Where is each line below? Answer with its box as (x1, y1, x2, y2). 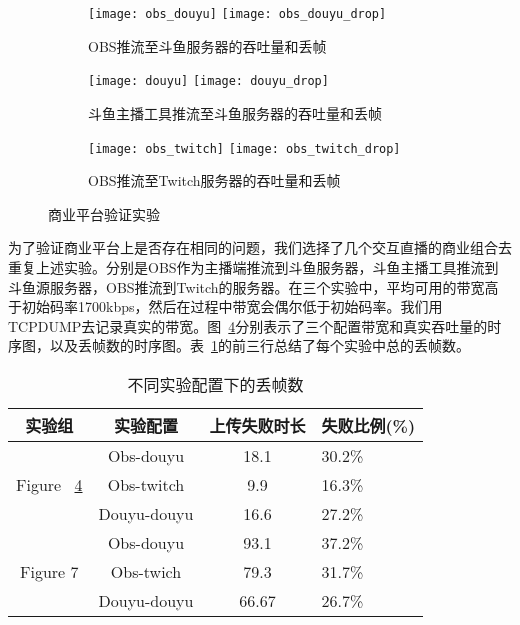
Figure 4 (16, 472, 83, 496)
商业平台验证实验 (48, 203, 160, 224)
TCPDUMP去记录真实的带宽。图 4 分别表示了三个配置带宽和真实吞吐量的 (8, 315, 488, 336)
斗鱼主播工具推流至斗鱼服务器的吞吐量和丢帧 (88, 102, 382, 123)
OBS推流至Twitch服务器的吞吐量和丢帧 (88, 170, 341, 191)
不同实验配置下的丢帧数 (127, 372, 304, 396)
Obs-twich (110, 559, 182, 583)
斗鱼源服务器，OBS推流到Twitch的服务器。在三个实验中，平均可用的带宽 (8, 276, 485, 297)
